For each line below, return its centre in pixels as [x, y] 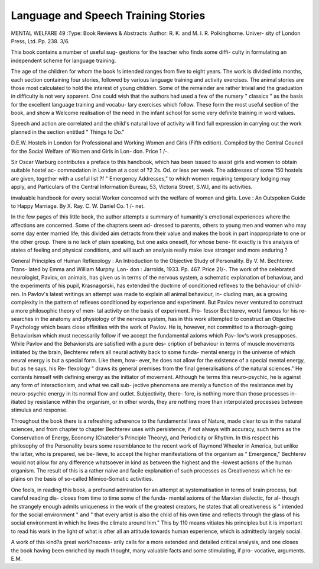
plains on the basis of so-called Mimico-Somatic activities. [82, 479]
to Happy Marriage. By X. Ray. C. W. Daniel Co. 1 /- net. [78, 206]
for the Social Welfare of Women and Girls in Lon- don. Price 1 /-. [90, 151]
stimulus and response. [39, 410]
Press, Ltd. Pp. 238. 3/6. [40, 41]
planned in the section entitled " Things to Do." [68, 132]
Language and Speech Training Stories [108, 15]
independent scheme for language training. [64, 60]
